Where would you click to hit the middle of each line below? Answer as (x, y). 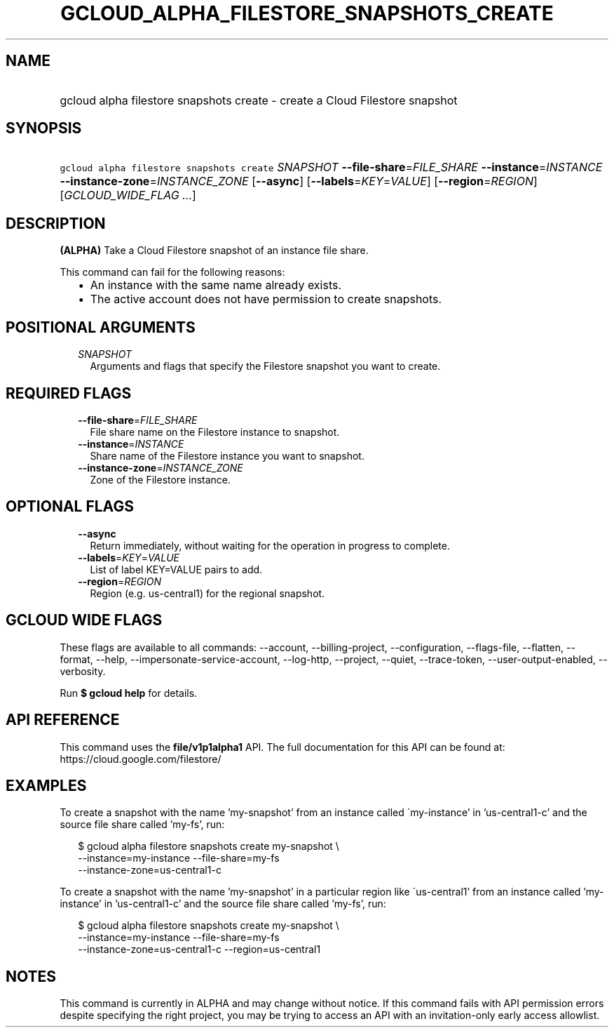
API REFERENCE (63, 720)
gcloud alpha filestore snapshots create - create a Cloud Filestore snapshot (259, 100)
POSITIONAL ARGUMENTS (101, 327)
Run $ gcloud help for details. (129, 693)
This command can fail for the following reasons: (172, 272)
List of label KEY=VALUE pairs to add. (176, 569)
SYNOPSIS (44, 128)
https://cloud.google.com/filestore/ (141, 759)
